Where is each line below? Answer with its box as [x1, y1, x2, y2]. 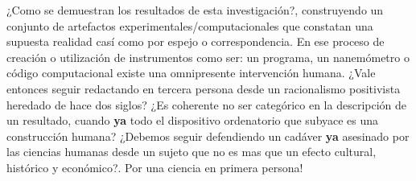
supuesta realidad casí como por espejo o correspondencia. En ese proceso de [6, 33, 385, 50]
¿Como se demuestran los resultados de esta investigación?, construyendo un [6, 2, 384, 18]
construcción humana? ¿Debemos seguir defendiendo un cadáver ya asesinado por [6, 127, 410, 144]
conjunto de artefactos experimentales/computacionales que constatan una [6, 17, 373, 34]
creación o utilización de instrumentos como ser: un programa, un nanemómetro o [6, 48, 410, 65]
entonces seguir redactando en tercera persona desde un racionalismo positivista [6, 80, 401, 97]
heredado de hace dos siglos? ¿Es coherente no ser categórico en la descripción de [6, 96, 406, 113]
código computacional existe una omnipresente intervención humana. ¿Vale [6, 64, 376, 81]
